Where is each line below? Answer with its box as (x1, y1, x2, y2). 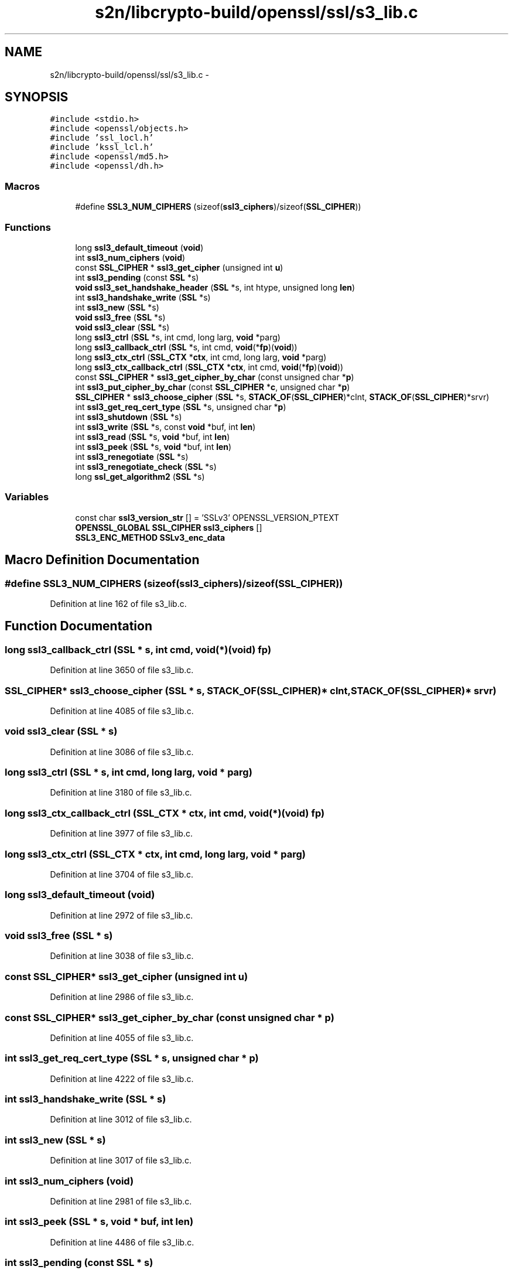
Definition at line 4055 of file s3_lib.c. (50, 1032, 194, 1043)
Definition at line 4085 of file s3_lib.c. (50, 705, 194, 716)
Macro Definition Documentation (5, 552, 200, 568)
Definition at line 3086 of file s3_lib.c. (50, 746, 194, 757)
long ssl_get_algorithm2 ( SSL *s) (75, 471, 205, 482)
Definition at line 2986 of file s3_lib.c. (50, 992, 194, 1002)
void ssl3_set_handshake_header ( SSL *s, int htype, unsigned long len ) (75, 282, 355, 292)
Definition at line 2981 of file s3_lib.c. (50, 1196, 192, 1206)
